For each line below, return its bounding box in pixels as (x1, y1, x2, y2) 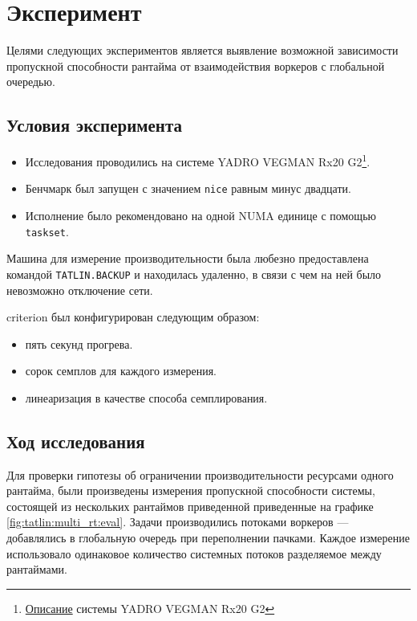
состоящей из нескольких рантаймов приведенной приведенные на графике (6, 497, 374, 514)
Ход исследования (6, 428, 145, 453)
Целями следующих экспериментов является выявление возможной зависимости (6, 42, 399, 59)
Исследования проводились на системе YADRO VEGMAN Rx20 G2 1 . (25, 151, 370, 170)
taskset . (25, 223, 69, 239)
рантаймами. (6, 561, 67, 578)
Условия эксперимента (6, 112, 183, 137)
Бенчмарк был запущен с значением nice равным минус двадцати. (25, 180, 351, 197)
